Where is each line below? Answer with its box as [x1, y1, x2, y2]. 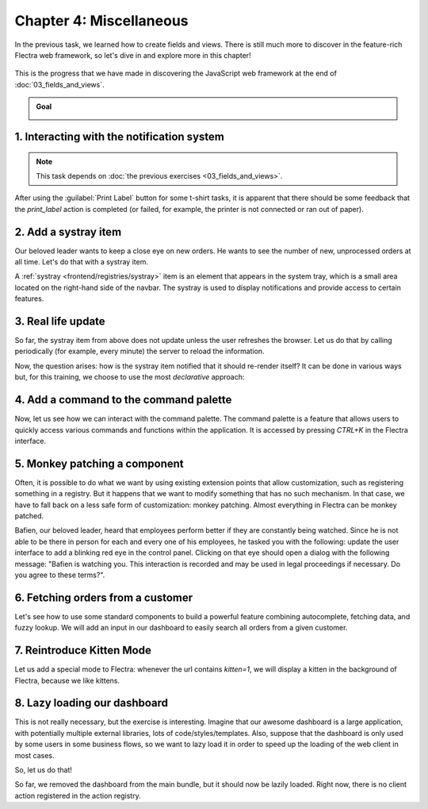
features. [14, 294, 44, 303]
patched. [14, 511, 44, 520]
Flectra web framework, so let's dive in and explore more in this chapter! [14, 50, 251, 60]
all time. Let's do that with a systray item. [14, 256, 148, 266]
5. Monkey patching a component [14, 457, 184, 470]
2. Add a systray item [14, 225, 122, 238]
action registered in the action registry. [14, 791, 142, 800]
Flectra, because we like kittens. [14, 676, 120, 685]
